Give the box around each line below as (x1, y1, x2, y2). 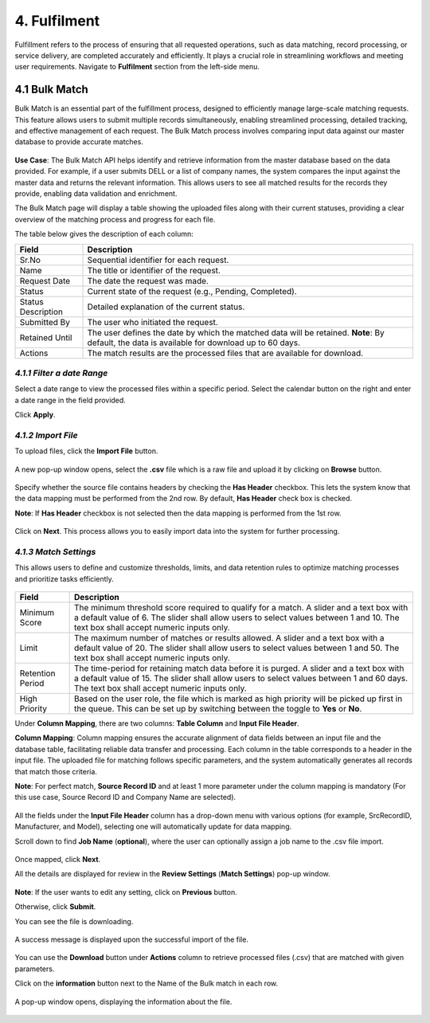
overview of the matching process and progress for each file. (14, 214, 216, 224)
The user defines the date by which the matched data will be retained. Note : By (87, 327, 385, 338)
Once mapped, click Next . (14, 854, 101, 864)
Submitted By (19, 316, 71, 327)
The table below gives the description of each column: (14, 229, 194, 239)
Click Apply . (14, 410, 56, 420)
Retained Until (19, 331, 72, 343)
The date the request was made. (87, 275, 209, 286)
